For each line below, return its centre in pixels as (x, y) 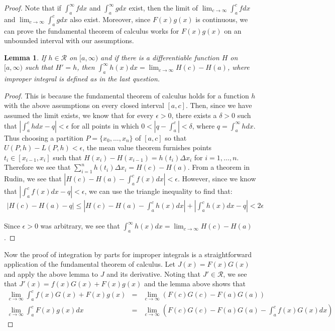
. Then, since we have (219, 105)
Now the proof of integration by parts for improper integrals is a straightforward (128, 254)
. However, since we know (217, 179)
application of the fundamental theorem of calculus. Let (90, 264)
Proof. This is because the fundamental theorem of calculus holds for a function (127, 95)
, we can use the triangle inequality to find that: (158, 191)
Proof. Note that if (33, 8)
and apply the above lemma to (51, 273)
